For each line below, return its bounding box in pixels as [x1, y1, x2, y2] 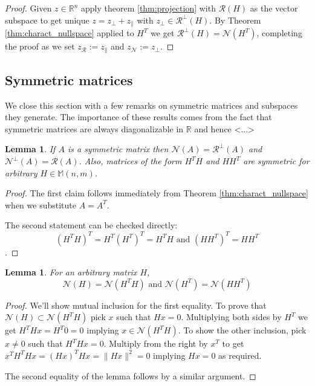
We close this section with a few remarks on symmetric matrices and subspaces [5, 98, 298, 111]
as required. [218, 349, 262, 361]
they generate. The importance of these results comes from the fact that [5, 111, 272, 123]
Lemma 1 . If [5, 143, 56, 155]
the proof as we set [5, 40, 75, 53]
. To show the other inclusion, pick [178, 324, 307, 336]
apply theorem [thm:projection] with [81, 2, 216, 14]
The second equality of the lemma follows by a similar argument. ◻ [5, 369, 256, 382]
